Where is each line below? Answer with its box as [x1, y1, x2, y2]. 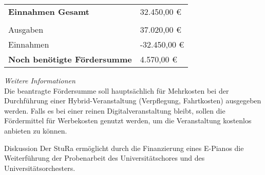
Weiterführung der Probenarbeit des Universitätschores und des [4, 152, 205, 163]
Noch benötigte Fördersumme [8, 53, 132, 65]
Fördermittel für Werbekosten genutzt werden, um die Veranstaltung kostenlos [4, 115, 252, 126]
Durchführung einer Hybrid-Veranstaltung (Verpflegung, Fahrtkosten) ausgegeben [4, 95, 261, 106]
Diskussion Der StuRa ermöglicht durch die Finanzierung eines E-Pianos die [4, 142, 244, 153]
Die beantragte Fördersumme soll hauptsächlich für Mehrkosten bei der [4, 85, 229, 96]
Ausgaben [8, 24, 44, 35]
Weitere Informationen [4, 75, 75, 85]
